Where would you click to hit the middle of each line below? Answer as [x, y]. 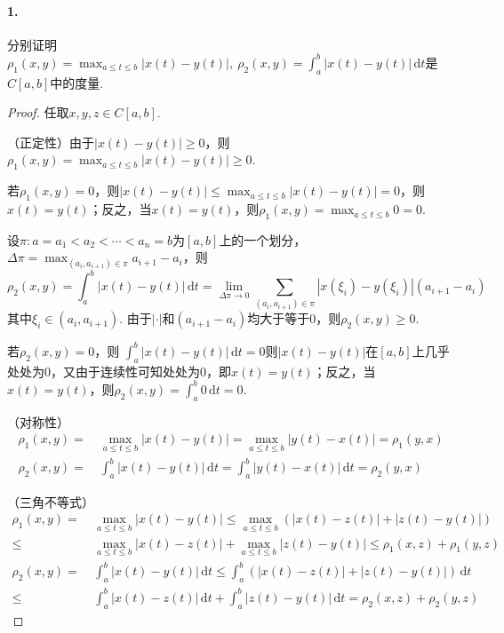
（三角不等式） [51, 501]
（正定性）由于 [51, 142]
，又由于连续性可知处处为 [125, 371]
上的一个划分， [263, 239]
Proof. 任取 [38, 112]
